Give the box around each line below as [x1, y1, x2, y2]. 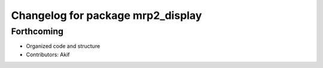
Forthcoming [11, 26, 64, 37]
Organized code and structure [26, 43, 100, 50]
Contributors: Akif [26, 51, 70, 58]
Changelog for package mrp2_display [11, 9, 202, 22]
